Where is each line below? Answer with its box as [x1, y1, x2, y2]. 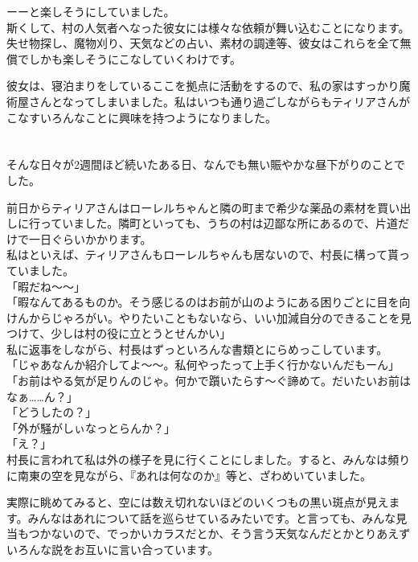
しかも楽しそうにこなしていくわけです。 [28, 50, 241, 67]
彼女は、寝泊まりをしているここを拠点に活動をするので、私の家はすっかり [6, 77, 400, 94]
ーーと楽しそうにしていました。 [6, 3, 175, 19]
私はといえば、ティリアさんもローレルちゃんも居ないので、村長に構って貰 [6, 246, 399, 263]
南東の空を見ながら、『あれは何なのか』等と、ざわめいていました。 [17, 466, 372, 483]
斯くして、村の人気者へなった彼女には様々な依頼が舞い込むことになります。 [6, 18, 410, 35]
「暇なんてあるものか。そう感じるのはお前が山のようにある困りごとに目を [6, 293, 400, 310]
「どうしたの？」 [6, 404, 96, 420]
